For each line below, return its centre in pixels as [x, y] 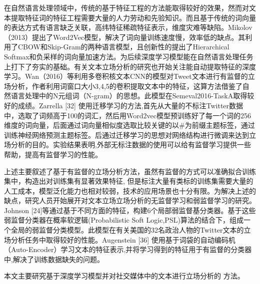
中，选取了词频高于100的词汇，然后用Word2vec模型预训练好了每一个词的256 [127, 115]
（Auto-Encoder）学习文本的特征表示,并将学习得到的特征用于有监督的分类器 [128, 249]
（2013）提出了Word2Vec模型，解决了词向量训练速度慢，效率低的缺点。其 [125, 37]
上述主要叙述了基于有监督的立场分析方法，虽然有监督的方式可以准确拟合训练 [130, 171]
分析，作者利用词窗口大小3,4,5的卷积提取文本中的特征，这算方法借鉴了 [126, 86]
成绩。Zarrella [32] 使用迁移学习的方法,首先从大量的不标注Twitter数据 [130, 105]
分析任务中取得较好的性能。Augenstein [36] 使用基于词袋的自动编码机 [123, 239]
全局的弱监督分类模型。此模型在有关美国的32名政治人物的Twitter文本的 [127, 230]
